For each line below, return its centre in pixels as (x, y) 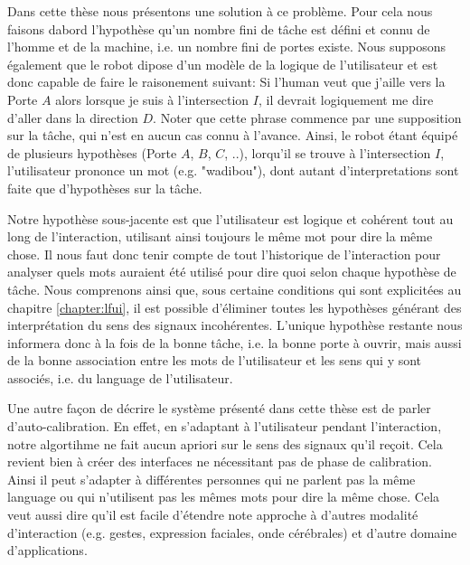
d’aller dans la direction (73, 117)
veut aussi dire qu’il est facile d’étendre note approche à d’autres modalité (213, 515)
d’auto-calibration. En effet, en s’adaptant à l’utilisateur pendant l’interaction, (225, 426)
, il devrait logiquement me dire (346, 99)
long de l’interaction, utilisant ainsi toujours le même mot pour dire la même (220, 236)
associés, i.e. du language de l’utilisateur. (120, 377)
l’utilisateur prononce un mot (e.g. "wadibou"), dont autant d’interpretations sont (233, 170)
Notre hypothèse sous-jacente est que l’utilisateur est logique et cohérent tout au (230, 218)
